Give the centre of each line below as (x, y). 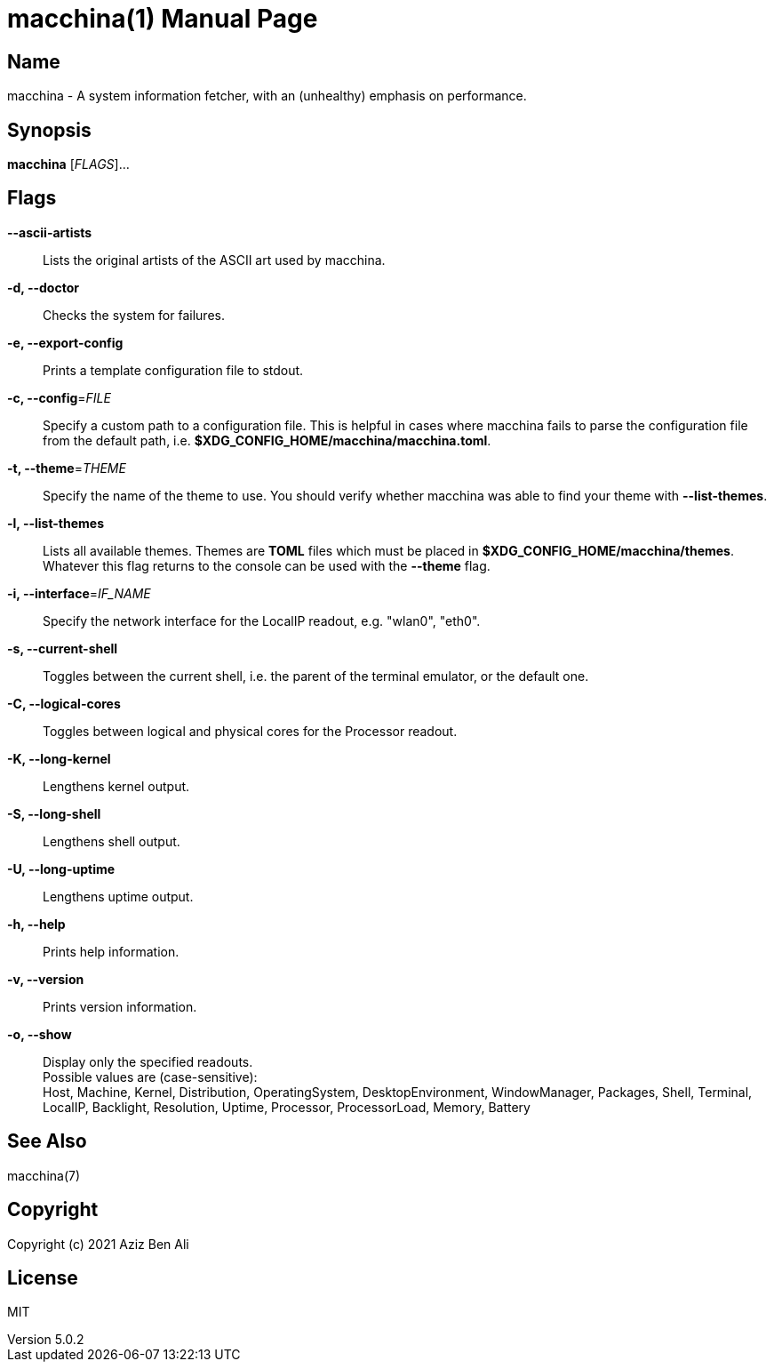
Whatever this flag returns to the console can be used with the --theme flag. (267, 565)
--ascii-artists (50, 232)
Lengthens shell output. (112, 841)
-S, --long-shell (54, 813)
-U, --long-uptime (61, 869)
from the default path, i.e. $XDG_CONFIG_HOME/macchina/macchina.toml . (267, 440)
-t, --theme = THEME (67, 468)
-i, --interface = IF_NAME (79, 593)
